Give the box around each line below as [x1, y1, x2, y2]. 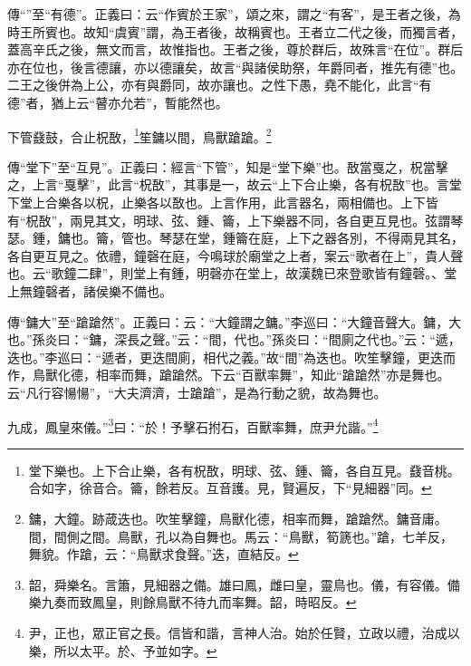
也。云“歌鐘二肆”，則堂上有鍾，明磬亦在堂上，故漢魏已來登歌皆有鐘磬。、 [7, 264, 445, 283]
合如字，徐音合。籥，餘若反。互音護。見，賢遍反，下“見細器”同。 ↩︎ [28, 478, 432, 497]
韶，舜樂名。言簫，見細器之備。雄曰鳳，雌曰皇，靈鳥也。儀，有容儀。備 [28, 574, 460, 594]
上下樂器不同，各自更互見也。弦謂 [247, 210, 451, 229]
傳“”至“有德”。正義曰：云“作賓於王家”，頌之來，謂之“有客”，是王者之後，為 [7, 5, 461, 23]
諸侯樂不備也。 [82, 281, 172, 300]
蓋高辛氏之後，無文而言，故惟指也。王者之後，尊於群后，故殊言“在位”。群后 [7, 40, 464, 59]
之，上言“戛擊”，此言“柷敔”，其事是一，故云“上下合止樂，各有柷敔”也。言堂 [7, 175, 462, 194]
